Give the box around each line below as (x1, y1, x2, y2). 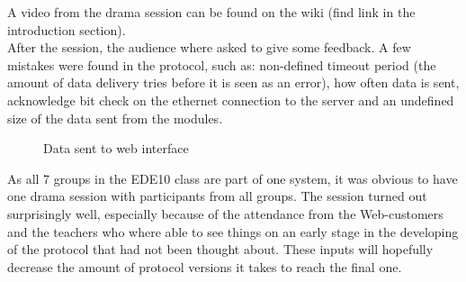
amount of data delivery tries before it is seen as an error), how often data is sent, (7, 73, 460, 92)
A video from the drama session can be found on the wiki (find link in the (7, 3, 416, 21)
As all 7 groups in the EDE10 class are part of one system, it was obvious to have (7, 168, 458, 187)
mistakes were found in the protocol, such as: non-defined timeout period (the (7, 55, 436, 74)
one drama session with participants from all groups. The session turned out (7, 186, 427, 205)
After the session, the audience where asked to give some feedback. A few (7, 38, 411, 57)
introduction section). (7, 20, 126, 39)
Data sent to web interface (43, 139, 189, 158)
